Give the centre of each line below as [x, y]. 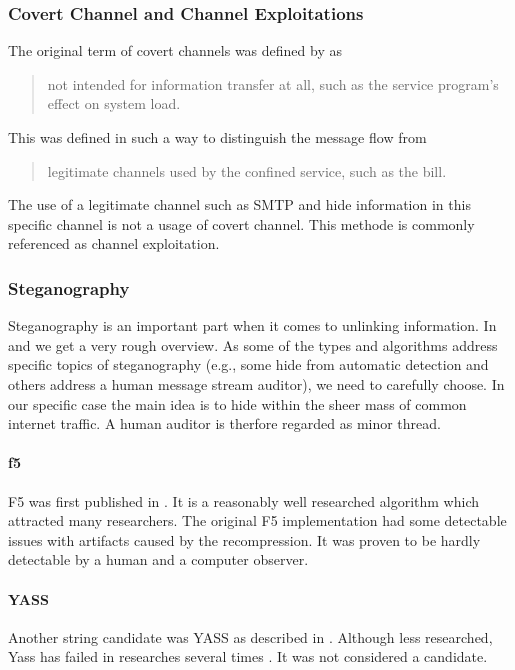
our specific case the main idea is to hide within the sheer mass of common [237, 403]
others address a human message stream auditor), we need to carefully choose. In [256, 383]
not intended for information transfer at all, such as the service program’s [273, 83]
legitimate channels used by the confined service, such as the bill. [247, 170]
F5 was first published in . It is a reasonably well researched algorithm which [244, 500]
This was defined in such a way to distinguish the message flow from [217, 137]
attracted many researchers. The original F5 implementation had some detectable [257, 520]
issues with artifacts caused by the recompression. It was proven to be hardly [244, 539]
